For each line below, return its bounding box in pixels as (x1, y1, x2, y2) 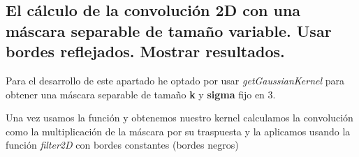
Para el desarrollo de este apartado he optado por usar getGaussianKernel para (6, 73, 345, 87)
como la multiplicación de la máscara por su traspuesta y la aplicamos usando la (6, 124, 351, 138)
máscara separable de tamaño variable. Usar (6, 20, 332, 41)
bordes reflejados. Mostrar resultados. (6, 40, 285, 62)
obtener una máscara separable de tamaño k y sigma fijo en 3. (6, 87, 276, 101)
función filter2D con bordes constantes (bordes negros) (6, 137, 239, 152)
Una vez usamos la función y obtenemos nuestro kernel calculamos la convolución (6, 110, 353, 125)
